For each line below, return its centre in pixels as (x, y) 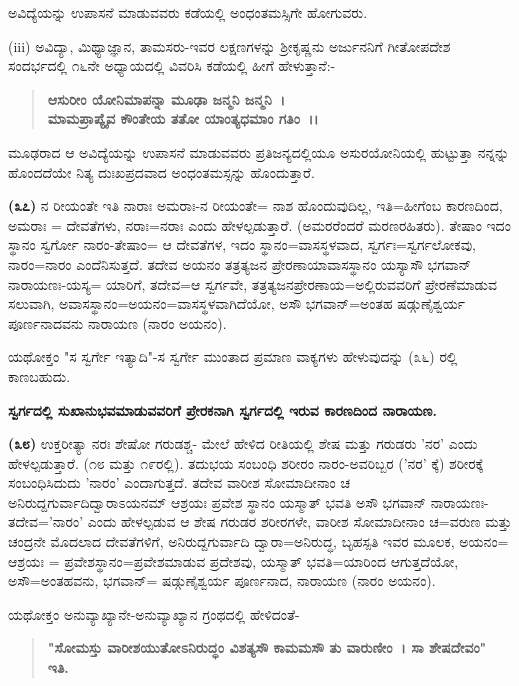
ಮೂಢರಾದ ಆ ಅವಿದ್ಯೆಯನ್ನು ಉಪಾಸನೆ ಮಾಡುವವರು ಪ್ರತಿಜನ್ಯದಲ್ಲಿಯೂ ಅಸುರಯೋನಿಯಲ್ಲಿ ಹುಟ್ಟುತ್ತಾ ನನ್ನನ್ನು (259, 151)
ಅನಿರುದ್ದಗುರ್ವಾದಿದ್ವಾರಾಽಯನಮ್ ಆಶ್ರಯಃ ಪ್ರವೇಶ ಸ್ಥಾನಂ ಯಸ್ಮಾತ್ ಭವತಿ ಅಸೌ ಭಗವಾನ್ (217, 501)
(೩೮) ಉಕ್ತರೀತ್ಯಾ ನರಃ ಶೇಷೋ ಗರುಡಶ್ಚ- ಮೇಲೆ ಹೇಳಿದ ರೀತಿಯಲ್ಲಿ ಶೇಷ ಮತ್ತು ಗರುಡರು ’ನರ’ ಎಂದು (243, 443)
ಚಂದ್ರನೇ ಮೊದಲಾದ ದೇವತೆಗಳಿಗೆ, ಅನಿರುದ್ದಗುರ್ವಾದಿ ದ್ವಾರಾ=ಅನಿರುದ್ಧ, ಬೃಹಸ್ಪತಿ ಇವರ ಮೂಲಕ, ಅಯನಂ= (258, 541)
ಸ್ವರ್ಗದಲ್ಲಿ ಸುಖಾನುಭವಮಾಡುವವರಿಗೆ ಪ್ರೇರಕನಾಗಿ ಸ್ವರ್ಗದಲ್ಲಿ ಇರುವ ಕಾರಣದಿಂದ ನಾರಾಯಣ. (222, 409)
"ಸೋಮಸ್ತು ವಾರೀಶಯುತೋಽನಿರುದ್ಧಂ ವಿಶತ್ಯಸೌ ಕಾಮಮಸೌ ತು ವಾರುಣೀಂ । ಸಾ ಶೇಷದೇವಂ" (267, 647)
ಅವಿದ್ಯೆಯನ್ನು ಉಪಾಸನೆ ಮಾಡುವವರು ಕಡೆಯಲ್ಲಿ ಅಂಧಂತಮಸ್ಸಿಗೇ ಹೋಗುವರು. (188, 12)
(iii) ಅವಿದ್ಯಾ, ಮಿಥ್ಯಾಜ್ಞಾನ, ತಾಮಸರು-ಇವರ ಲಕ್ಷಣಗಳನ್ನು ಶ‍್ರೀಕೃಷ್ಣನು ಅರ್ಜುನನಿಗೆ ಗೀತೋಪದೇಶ (229, 45)
